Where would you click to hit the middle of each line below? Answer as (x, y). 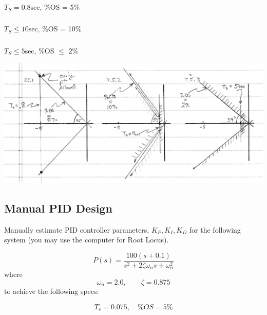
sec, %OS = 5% (55, 6)
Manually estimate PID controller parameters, (77, 229)
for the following (215, 229)
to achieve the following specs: (52, 291)
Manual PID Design (58, 208)
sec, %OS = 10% (55, 29)
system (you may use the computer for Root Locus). (87, 240)
